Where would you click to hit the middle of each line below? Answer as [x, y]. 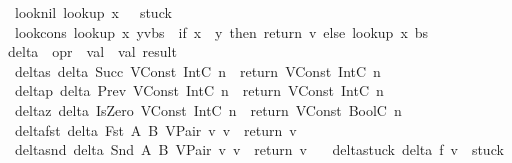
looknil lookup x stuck [93, 12]
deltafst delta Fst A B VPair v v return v [155, 129]
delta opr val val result [92, 51]
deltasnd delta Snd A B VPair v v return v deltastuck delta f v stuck [259, 149]
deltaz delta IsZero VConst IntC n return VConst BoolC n [208, 109]
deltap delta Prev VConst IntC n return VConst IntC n [199, 90]
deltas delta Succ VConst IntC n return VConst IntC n [197, 70]
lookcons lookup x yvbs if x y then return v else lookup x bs [221, 31]
